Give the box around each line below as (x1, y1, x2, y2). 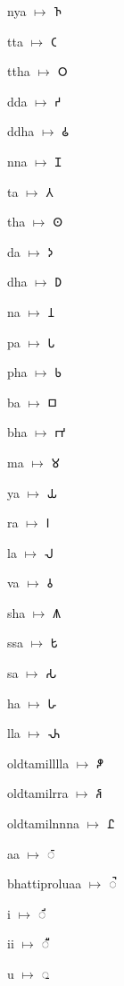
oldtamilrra (7, 784, 69, 802)
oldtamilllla (7, 753, 70, 772)
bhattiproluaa (7, 874, 82, 893)
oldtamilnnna (7, 814, 79, 833)
